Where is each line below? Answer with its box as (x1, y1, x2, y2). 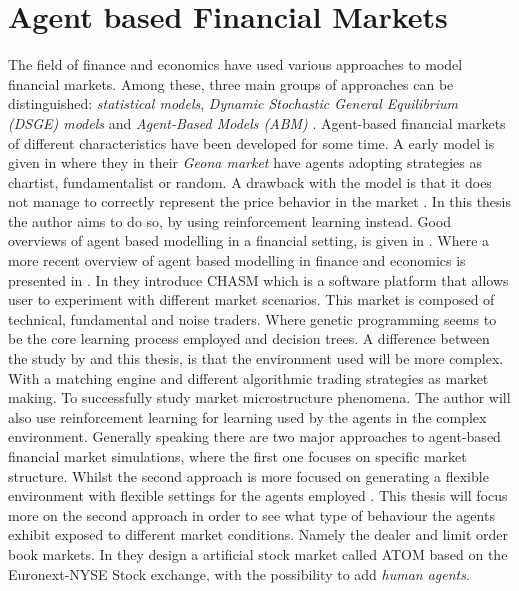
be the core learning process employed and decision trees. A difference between (8, 328, 490, 349)
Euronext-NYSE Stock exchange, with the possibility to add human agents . (8, 563, 470, 584)
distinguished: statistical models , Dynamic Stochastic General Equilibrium (8, 93, 459, 114)
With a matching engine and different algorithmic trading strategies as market (8, 367, 489, 388)
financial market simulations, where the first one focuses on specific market (8, 446, 467, 466)
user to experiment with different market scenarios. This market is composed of (8, 289, 495, 310)
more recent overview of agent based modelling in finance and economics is (8, 250, 466, 271)
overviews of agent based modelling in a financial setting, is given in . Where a (8, 230, 490, 251)
